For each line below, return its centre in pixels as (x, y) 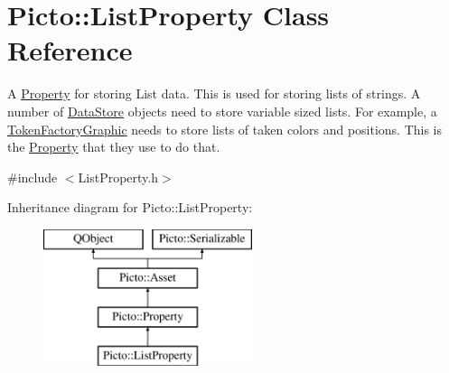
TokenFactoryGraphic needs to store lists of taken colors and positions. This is (225, 129)
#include (33, 177)
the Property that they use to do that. (114, 147)
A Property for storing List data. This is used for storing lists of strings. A (214, 93)
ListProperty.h (118, 177)
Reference (70, 50)
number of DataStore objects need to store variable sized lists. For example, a (222, 111)
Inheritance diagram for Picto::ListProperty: (130, 207)
